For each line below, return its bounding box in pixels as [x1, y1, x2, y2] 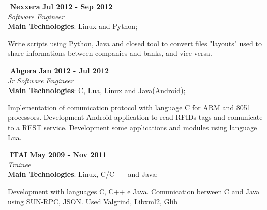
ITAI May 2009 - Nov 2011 [10, 149, 107, 160]
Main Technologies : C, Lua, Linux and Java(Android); [8, 85, 186, 96]
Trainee [8, 159, 31, 169]
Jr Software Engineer [8, 75, 74, 85]
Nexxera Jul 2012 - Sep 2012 [10, 1, 113, 11]
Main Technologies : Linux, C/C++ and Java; [8, 169, 158, 179]
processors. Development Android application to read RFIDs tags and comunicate [8, 112, 263, 123]
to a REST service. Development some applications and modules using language [8, 122, 257, 132]
